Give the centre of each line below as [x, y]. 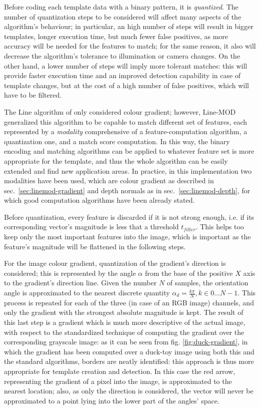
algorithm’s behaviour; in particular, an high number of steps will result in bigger [129, 26]
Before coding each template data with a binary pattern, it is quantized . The [121, 7]
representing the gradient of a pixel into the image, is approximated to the [118, 381]
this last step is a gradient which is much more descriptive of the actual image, [125, 322]
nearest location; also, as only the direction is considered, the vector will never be [129, 391]
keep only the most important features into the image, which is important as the [127, 237]
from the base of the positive [189, 273]
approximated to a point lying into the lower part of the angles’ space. [112, 400]
